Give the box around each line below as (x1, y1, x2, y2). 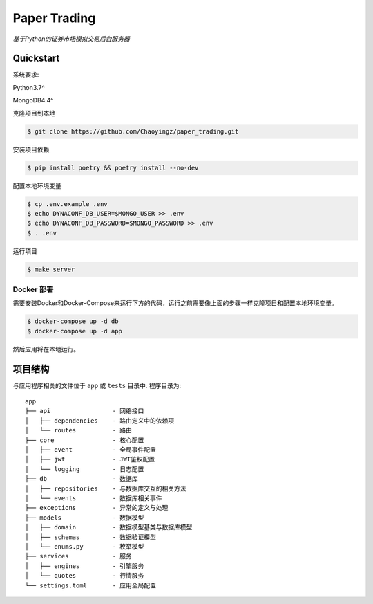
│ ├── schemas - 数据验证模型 (25, 533, 157, 541)
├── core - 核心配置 (25, 436, 144, 444)
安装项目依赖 (12, 145, 50, 154)
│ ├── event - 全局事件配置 (25, 446, 157, 454)
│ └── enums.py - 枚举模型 (25, 542, 144, 550)
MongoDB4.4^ (12, 96, 54, 104)
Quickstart (12, 53, 60, 64)
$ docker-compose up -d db (27, 318, 119, 325)
